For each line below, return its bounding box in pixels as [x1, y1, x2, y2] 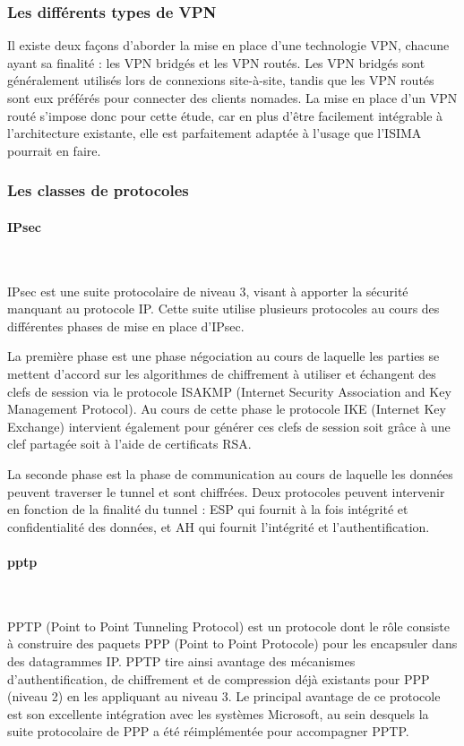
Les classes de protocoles [7, 179, 189, 202]
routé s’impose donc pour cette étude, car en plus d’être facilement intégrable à [7, 106, 443, 124]
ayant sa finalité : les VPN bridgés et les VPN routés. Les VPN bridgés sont [7, 53, 425, 72]
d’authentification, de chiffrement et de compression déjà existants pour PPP [7, 669, 430, 688]
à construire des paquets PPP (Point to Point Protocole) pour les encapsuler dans [7, 634, 458, 653]
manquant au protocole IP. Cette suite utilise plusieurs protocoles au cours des [7, 299, 440, 318]
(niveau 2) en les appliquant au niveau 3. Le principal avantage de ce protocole [7, 687, 441, 706]
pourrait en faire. [7, 141, 101, 159]
